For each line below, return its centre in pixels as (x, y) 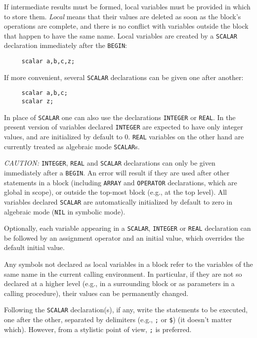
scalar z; (38, 102)
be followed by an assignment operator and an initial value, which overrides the (124, 237)
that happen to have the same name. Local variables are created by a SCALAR (121, 35)
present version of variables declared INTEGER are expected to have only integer (124, 127)
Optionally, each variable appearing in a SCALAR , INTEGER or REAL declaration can (128, 228)
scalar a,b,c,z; (48, 62)
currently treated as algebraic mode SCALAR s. (72, 146)
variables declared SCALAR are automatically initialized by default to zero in (118, 201)
